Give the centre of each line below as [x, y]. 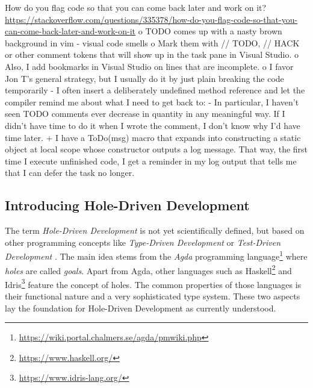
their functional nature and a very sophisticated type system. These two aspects [153, 296]
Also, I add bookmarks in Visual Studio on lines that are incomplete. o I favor [149, 66]
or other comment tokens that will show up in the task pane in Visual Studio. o [152, 55]
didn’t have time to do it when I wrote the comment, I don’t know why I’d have [153, 125]
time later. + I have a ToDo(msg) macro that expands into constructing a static [153, 137]
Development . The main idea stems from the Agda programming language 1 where [156, 255]
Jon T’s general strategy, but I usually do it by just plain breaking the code [144, 78]
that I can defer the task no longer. [70, 173]
